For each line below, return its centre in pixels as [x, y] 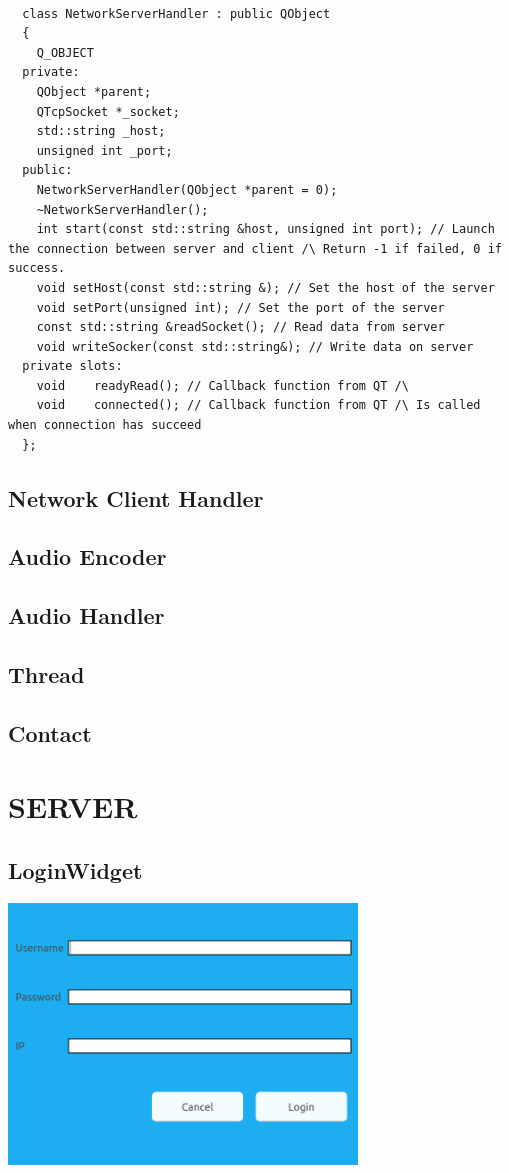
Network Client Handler [136, 497]
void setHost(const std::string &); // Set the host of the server [265, 287]
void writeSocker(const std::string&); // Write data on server [255, 346]
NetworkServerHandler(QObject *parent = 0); [187, 189]
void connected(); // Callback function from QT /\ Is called [258, 405]
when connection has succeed [105, 425]
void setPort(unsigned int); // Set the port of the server [240, 307]
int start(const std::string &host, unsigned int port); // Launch [265, 229]
